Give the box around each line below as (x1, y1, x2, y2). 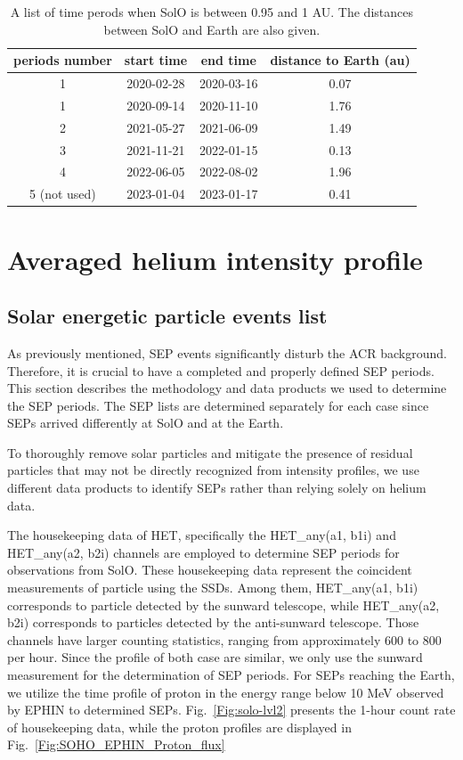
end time (200, 51, 256, 69)
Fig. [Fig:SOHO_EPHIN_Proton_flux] (7, 735, 225, 754)
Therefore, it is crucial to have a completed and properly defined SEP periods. (7, 361, 435, 380)
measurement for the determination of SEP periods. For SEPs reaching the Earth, (7, 666, 455, 684)
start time (124, 51, 188, 69)
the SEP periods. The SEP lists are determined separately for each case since (7, 396, 429, 414)
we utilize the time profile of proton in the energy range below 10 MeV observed (7, 682, 444, 701)
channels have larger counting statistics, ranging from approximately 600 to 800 (7, 630, 442, 649)
